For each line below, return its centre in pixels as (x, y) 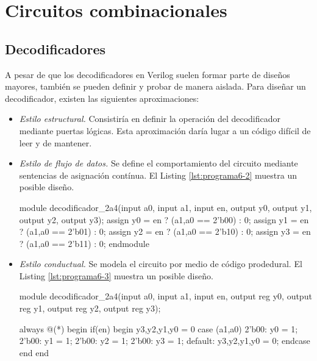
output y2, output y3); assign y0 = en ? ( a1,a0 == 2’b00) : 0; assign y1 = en (164, 219)
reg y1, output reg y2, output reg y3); (90, 308)
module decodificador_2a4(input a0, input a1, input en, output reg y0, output (166, 296)
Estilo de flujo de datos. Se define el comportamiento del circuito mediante (158, 163)
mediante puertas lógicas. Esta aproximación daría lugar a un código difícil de (165, 130)
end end (34, 352)
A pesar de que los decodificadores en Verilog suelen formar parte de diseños (148, 74)
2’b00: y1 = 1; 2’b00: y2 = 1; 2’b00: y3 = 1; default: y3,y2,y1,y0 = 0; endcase (165, 341)
